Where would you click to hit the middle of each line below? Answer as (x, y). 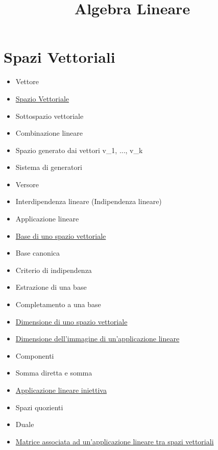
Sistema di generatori (49, 167)
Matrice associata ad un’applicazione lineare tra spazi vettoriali (115, 441)
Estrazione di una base (51, 287)
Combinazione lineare (49, 133)
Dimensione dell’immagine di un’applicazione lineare (98, 339)
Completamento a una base (58, 304)
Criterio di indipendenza (54, 270)
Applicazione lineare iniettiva (61, 390)
